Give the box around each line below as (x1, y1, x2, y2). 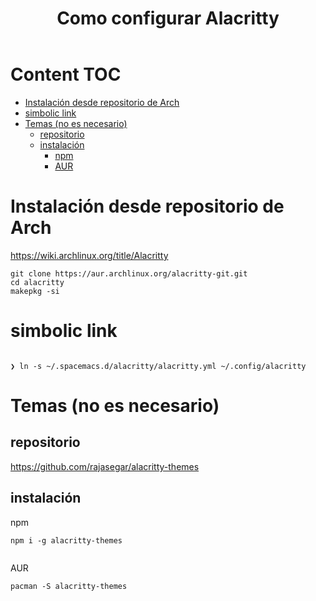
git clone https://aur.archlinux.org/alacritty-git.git (10, 268, 248, 279)
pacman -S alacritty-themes (10, 581, 128, 591)
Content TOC (10, 63, 122, 86)
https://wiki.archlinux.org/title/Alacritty (10, 249, 169, 261)
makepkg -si (10, 286, 60, 296)
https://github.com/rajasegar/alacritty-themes (10, 460, 200, 472)
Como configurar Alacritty (56, 7, 280, 30)
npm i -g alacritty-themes (10, 535, 123, 546)
